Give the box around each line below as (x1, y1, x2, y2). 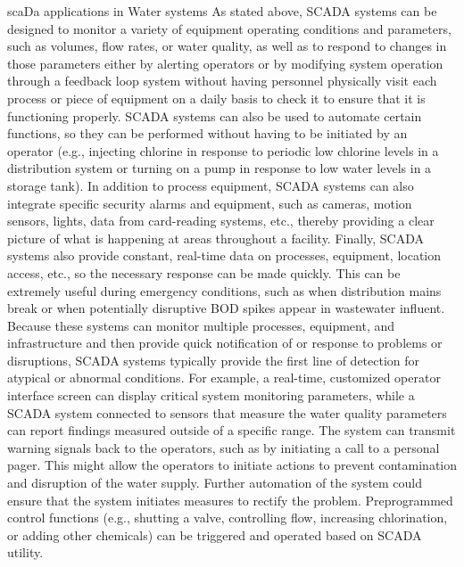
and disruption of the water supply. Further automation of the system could (7, 473, 423, 492)
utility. (7, 543, 44, 562)
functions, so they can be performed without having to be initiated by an (7, 124, 408, 143)
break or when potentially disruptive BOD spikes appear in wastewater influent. (7, 299, 445, 317)
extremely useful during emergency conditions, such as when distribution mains (7, 281, 442, 300)
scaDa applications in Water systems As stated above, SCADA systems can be (7, 2, 437, 20)
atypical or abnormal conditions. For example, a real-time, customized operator (7, 368, 441, 387)
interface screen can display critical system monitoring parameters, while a (7, 386, 415, 405)
